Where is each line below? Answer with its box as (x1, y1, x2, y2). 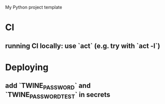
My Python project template (5, 4, 62, 10)
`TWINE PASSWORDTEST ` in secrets (5, 90, 111, 100)
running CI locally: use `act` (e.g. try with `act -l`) (5, 41, 161, 50)
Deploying (5, 61, 49, 73)
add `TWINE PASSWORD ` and (5, 81, 91, 91)
